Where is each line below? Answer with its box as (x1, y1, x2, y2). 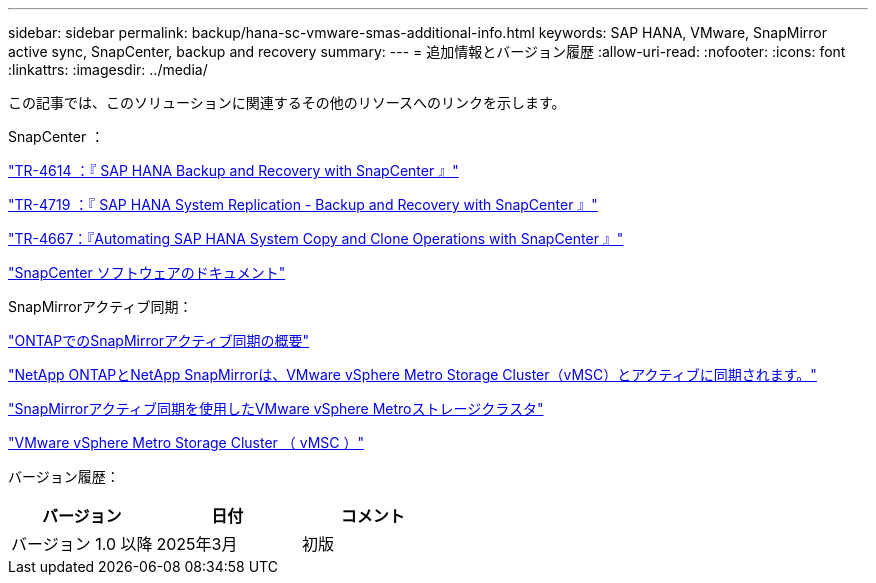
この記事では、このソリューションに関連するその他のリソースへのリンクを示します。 (8, 94, 566, 111)
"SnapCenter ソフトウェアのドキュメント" (8, 264, 286, 281)
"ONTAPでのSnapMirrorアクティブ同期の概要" (8, 332, 310, 349)
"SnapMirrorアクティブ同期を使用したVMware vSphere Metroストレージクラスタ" (8, 400, 544, 417)
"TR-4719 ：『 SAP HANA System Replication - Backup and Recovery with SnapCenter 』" (8, 196, 598, 213)
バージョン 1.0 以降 (11, 534, 153, 554)
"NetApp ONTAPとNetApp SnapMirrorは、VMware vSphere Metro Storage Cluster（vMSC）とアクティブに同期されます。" (8, 366, 817, 383)
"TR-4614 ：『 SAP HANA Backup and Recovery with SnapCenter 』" (8, 162, 459, 179)
